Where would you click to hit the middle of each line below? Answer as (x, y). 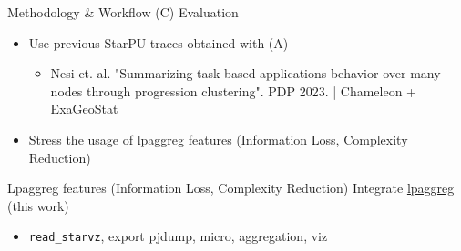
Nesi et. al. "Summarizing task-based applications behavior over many (246, 73)
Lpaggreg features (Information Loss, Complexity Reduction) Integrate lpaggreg (231, 188)
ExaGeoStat (84, 109)
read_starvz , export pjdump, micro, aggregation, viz (178, 236)
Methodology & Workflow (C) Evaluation (123, 12)
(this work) (38, 205)
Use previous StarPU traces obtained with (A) (159, 42)
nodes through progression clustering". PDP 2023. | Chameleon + (234, 90)
